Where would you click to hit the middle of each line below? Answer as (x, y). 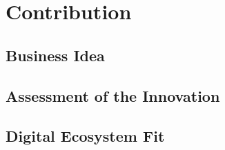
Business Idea (55, 55)
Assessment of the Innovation (113, 95)
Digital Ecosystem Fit (85, 136)
